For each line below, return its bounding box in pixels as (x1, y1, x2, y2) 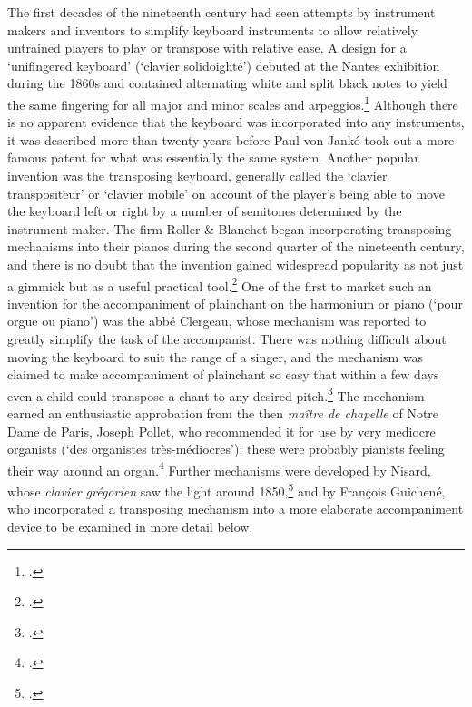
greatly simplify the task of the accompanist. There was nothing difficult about (7, 329, 447, 348)
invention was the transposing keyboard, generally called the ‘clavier (7, 166, 388, 184)
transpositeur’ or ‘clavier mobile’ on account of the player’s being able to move (7, 183, 445, 202)
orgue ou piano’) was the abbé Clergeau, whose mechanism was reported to (7, 311, 427, 330)
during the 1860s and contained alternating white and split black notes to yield (7, 74, 447, 93)
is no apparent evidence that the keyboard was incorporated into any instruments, (7, 113, 465, 132)
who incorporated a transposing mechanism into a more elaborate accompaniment (7, 499, 464, 518)
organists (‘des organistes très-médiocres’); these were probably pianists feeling (7, 439, 445, 458)
